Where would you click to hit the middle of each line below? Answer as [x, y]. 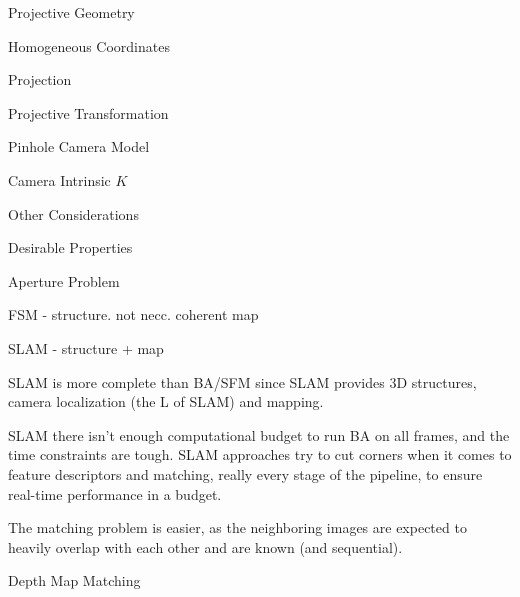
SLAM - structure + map [86, 347]
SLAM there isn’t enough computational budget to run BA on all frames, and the [259, 434]
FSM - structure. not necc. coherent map [133, 314]
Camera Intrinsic [59, 179]
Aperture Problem [64, 280]
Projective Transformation [88, 112]
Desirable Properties [70, 247]
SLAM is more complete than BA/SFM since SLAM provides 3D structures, [242, 381]
